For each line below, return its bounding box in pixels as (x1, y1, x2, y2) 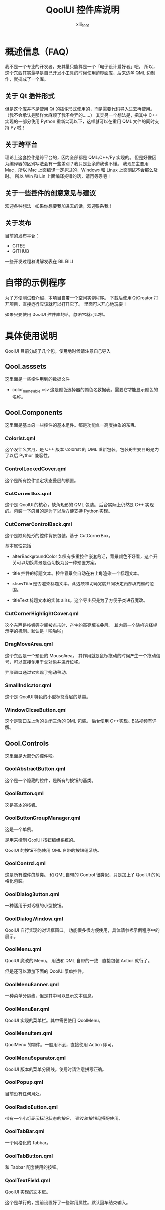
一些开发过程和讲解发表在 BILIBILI (5, 258, 74, 264)
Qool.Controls (5, 739, 49, 747)
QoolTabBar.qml (5, 1128, 45, 1135)
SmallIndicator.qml (5, 682, 52, 689)
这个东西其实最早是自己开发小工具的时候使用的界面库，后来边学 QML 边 (5, 70, 151, 76)
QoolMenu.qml (5, 945, 42, 952)
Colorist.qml (5, 435, 36, 442)
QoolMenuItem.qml (5, 1030, 53, 1036)
